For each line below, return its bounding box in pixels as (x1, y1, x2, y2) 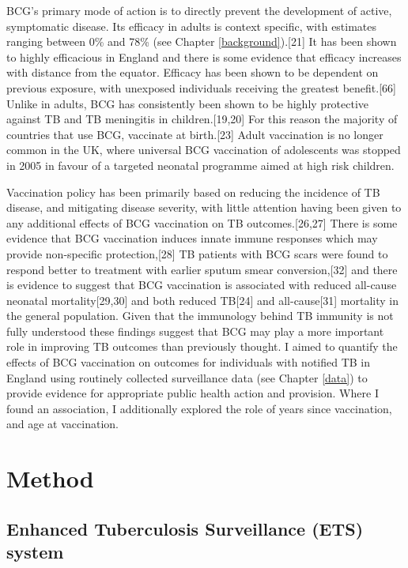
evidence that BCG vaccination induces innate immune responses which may (6, 230, 378, 246)
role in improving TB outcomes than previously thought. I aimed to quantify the (6, 338, 398, 355)
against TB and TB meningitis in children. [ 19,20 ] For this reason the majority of (6, 111, 398, 127)
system (6, 540, 64, 564)
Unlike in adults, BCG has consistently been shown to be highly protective (6, 95, 369, 111)
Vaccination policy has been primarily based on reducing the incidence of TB (6, 183, 380, 200)
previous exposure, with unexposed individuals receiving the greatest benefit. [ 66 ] (6, 79, 396, 96)
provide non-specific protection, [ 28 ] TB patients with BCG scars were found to (6, 245, 388, 261)
